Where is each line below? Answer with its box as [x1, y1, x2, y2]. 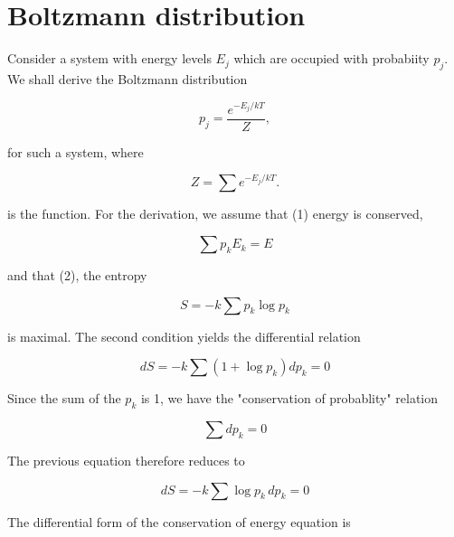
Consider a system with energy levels [7, 49, 212, 68]
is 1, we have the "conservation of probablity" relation [140, 389, 439, 408]
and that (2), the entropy [7, 266, 147, 285]
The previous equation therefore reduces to [7, 451, 245, 470]
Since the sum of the [7, 389, 121, 408]
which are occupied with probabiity [233, 49, 430, 68]
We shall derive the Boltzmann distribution [7, 69, 248, 88]
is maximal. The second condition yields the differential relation [7, 326, 361, 345]
